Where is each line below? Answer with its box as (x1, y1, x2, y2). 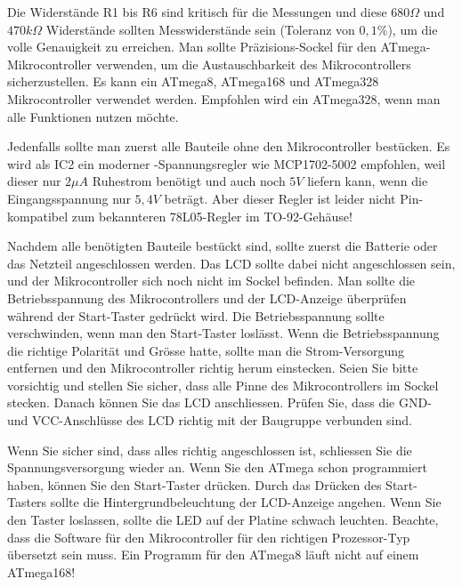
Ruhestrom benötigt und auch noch (92, 172, 286, 190)
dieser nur (7, 172, 61, 190)
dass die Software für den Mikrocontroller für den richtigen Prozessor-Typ (7, 527, 410, 546)
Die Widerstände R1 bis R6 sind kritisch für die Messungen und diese (7, 3, 387, 20)
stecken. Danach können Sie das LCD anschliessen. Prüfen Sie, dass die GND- (7, 393, 432, 412)
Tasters (7, 493, 47, 511)
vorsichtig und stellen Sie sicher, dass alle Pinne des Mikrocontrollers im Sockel (7, 375, 439, 394)
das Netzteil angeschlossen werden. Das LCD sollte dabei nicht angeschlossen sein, (7, 253, 456, 272)
